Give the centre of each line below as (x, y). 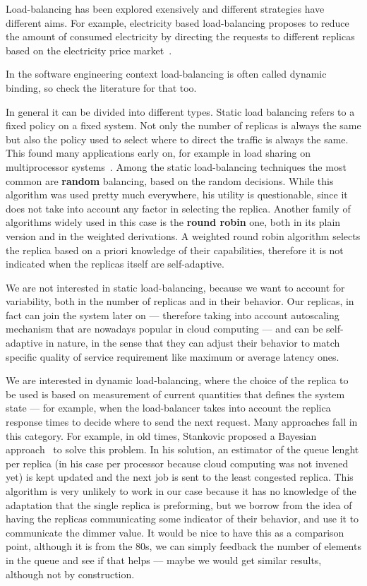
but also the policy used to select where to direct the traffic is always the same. (177, 139)
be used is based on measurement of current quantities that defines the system (175, 394)
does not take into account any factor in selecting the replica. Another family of (178, 208)
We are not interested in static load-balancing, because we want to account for (175, 287)
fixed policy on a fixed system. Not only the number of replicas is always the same (183, 125)
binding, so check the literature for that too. (101, 87)
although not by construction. (70, 574)
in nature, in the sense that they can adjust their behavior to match (193, 343)
